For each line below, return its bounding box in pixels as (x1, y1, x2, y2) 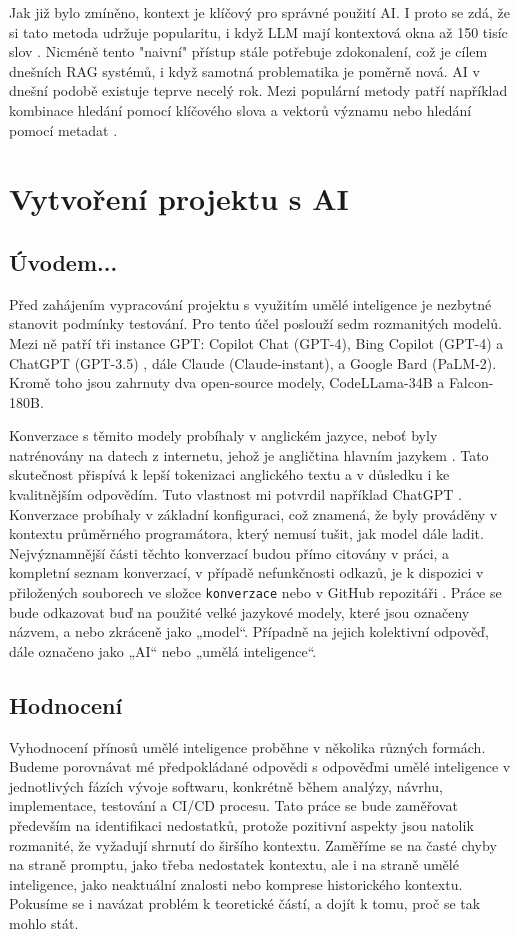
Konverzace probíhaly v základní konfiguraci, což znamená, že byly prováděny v (9, 503, 498, 524)
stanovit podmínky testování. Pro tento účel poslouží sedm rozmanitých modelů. (9, 313, 502, 334)
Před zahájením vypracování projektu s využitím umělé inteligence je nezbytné (9, 293, 492, 314)
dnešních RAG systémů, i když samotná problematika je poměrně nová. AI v (9, 60, 480, 81)
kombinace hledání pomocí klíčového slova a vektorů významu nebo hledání (9, 99, 472, 120)
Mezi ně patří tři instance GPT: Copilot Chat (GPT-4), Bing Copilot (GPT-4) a (9, 332, 504, 353)
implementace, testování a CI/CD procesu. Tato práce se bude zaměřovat (9, 795, 458, 816)
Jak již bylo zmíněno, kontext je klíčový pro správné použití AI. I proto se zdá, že (9, 2, 510, 22)
